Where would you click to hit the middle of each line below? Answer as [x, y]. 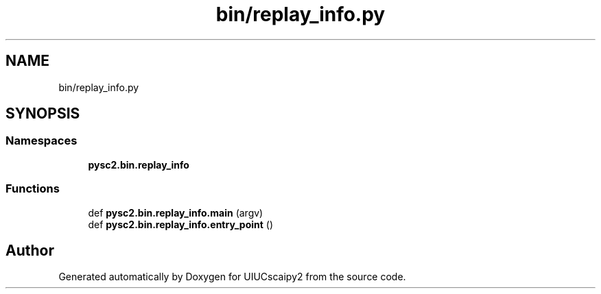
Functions [33, 189]
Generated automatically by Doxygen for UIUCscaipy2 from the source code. [232, 277]
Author [30, 250]
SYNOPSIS [43, 114]
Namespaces [42, 141]
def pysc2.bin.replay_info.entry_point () [181, 224]
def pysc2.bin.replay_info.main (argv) [176, 212]
